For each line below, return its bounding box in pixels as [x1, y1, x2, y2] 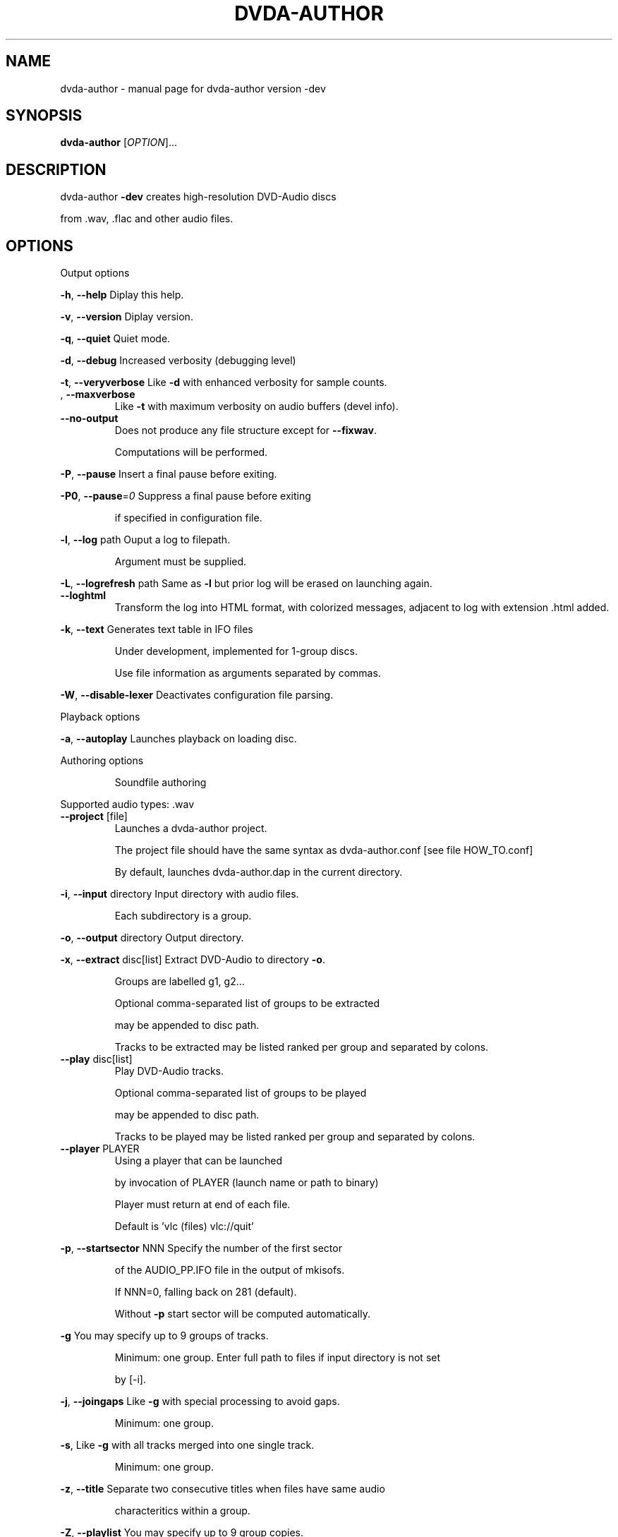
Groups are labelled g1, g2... [114, 975, 245, 988]
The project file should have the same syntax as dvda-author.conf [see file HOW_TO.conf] [114, 844, 533, 857]
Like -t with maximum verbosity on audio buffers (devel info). [114, 400, 399, 413]
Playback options [60, 711, 140, 723]
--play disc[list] [60, 1053, 133, 1066]
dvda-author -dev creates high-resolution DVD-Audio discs [60, 191, 337, 203]
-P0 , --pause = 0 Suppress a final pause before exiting [60, 490, 311, 502]
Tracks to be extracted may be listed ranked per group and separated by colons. [114, 1041, 489, 1054]
